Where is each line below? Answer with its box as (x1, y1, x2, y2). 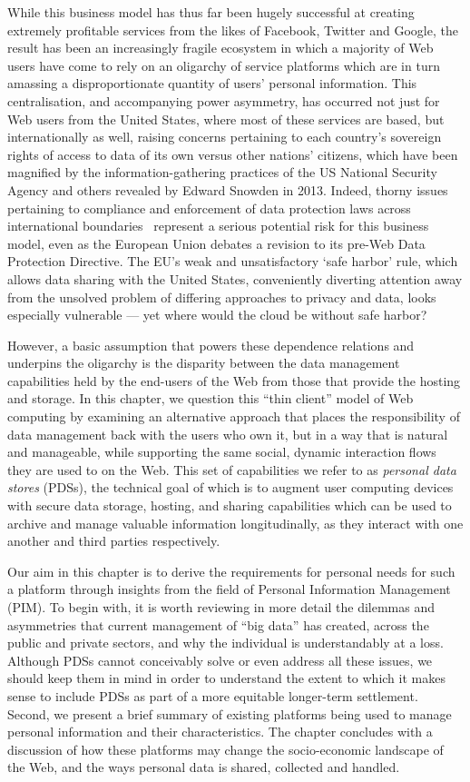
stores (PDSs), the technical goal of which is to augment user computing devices (7, 478, 454, 497)
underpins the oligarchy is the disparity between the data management (7, 353, 400, 372)
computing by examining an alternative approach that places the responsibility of (7, 407, 460, 426)
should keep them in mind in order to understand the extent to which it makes (7, 668, 446, 688)
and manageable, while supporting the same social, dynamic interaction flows (7, 442, 436, 461)
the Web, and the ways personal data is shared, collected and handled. (7, 757, 400, 777)
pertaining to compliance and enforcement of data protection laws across (7, 198, 411, 217)
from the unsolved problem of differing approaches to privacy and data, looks (7, 287, 436, 306)
